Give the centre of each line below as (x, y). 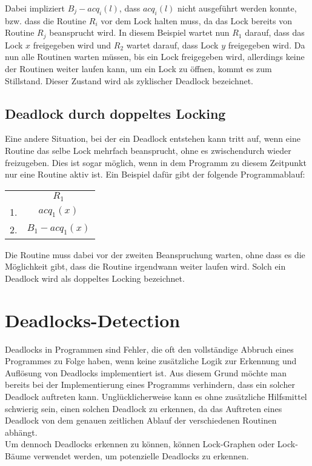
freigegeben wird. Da (267, 45)
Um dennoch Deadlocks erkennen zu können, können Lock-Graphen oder (140, 444)
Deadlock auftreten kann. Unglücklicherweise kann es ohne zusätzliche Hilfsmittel (156, 397)
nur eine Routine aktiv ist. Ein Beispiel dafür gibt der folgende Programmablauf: (155, 174)
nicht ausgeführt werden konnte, (237, 8)
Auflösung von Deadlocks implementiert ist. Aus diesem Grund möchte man (146, 372)
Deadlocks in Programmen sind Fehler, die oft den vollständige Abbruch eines (149, 349)
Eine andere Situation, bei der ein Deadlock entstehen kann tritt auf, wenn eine (153, 138)
